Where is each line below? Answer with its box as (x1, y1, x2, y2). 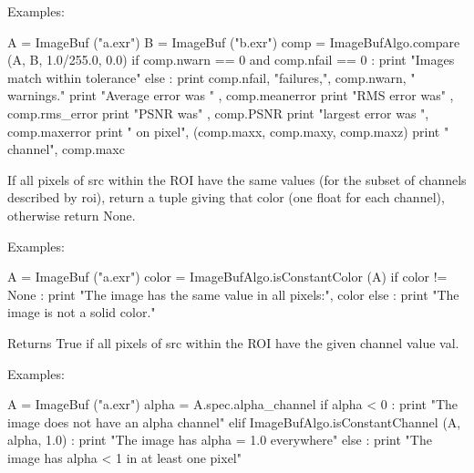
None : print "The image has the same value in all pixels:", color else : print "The (7, 284, 459, 303)
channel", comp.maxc (7, 139, 125, 159)
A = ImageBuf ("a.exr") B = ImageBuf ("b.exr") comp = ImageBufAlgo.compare (7, 32, 460, 51)
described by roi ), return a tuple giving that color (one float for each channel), (7, 188, 445, 207)
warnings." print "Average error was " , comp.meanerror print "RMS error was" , (7, 86, 454, 105)
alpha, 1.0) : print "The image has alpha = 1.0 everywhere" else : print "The (7, 430, 432, 449)
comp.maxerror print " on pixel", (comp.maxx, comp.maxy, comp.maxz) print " (7, 121, 449, 140)
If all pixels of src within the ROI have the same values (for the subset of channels (7, 170, 467, 189)
